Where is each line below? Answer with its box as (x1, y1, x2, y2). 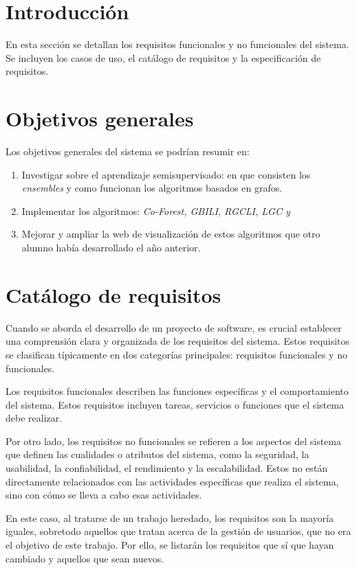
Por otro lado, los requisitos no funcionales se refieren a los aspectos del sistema (6, 433, 341, 448)
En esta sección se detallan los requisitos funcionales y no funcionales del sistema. (6, 37, 349, 52)
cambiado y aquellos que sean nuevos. (6, 551, 164, 565)
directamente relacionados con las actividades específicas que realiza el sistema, (6, 474, 339, 488)
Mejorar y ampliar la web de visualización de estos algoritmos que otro (21, 227, 321, 241)
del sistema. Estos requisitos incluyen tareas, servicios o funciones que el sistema (6, 397, 344, 411)
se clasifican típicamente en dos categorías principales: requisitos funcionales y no (6, 347, 347, 361)
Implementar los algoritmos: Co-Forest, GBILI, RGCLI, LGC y (21, 203, 290, 218)
